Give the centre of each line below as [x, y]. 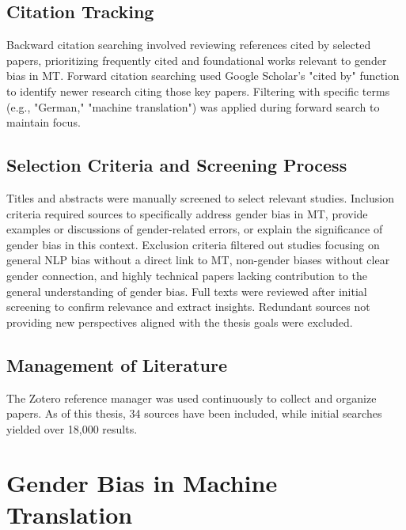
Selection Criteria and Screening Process [177, 165]
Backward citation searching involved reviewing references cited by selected [189, 45]
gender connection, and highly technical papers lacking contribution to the [187, 275]
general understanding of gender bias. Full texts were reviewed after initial [187, 291]
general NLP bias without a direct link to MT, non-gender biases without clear [198, 260]
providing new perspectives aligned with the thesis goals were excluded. [180, 322]
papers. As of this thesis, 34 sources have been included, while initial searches [194, 413]
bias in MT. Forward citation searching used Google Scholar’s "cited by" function [203, 76]
